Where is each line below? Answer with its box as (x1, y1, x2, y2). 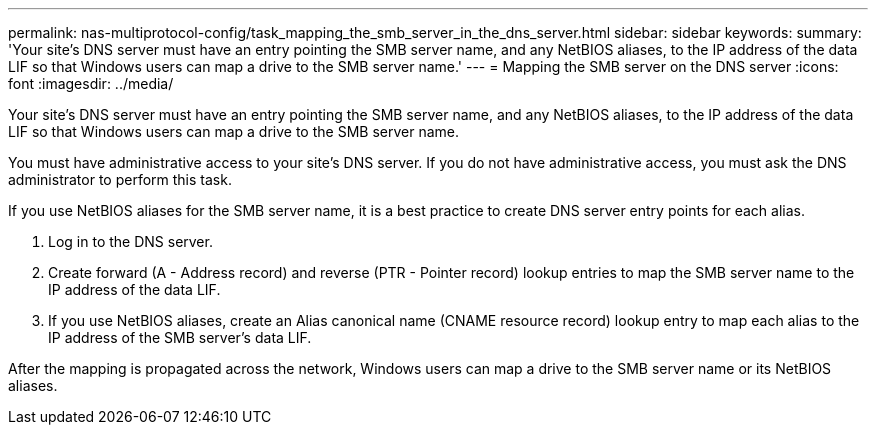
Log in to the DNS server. (48, 233, 213, 250)
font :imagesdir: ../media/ (8, 75, 174, 92)
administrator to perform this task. (8, 171, 232, 188)
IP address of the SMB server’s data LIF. (48, 329, 312, 346)
